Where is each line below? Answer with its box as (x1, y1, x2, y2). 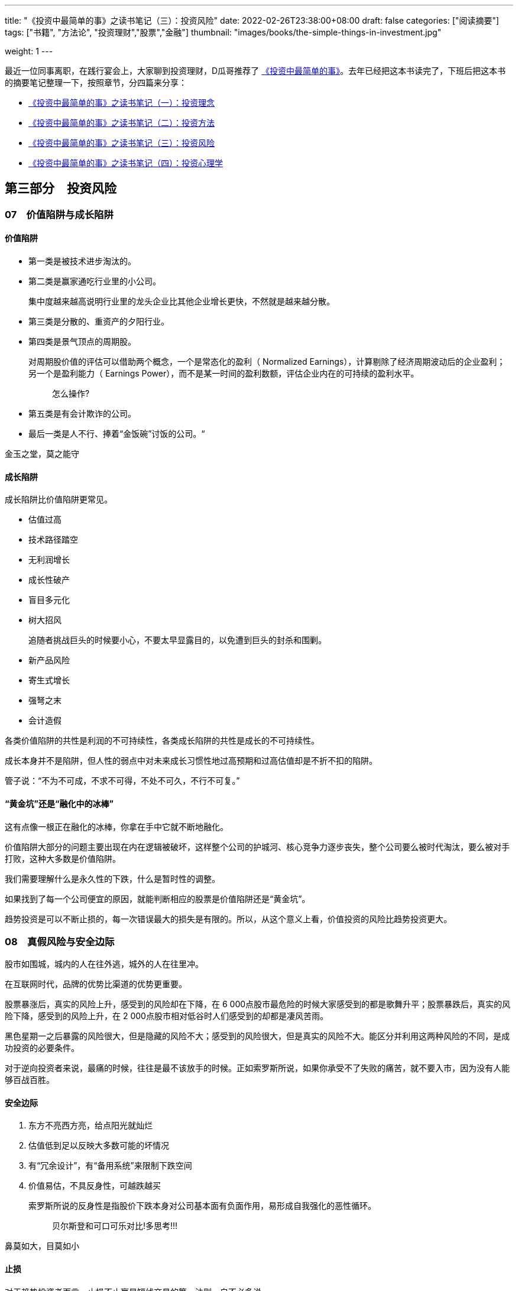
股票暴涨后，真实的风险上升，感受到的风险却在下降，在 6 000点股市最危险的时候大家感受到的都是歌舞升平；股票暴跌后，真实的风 (5, 999, 511, 1010)
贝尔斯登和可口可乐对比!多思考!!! (52, 1221, 178, 1231)
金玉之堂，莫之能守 (5, 449, 79, 459)
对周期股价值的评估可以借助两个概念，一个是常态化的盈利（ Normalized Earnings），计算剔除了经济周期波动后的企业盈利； (28, 356, 506, 367)
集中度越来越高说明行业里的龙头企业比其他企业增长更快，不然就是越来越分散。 (28, 296, 335, 307)
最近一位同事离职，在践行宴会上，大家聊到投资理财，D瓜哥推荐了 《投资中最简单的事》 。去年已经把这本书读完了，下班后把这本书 (5, 66, 506, 76)
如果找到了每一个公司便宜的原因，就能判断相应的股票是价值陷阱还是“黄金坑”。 (5, 893, 310, 904)
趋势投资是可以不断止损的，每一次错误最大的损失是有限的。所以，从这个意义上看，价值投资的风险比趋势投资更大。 (5, 913, 452, 924)
